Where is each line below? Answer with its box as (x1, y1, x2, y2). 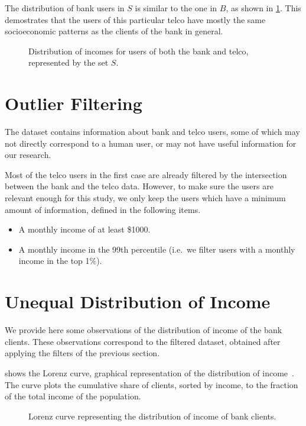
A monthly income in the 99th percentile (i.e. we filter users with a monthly (18, 243, 295, 255)
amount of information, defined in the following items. (5, 203, 201, 215)
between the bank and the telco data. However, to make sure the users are (5, 180, 274, 192)
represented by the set (28, 56, 109, 69)
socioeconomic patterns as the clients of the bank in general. (5, 25, 223, 37)
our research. (5, 149, 51, 161)
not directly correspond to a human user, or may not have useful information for (5, 137, 297, 149)
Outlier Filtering (5, 91, 142, 115)
